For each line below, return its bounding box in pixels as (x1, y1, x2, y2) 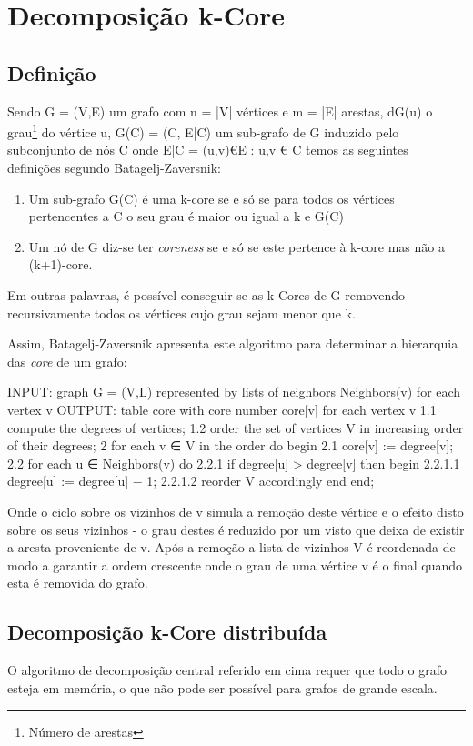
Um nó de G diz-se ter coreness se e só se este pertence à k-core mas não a (28, 237, 445, 256)
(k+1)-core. (28, 255, 93, 274)
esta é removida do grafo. (7, 573, 148, 592)
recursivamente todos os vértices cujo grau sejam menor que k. (7, 303, 356, 322)
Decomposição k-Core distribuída (7, 618, 327, 646)
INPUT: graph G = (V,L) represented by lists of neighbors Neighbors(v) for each (7, 382, 461, 401)
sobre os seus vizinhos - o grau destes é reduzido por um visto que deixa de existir (7, 519, 465, 539)
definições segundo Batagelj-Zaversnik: (7, 158, 221, 177)
